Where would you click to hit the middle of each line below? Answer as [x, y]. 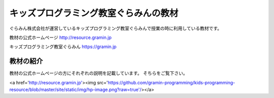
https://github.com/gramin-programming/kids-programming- [172, 82]
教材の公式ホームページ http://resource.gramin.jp [60, 37]
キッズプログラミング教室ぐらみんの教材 [94, 13]
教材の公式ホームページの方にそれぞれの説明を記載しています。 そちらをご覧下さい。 [98, 73]
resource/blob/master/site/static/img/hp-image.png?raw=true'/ [75, 90]
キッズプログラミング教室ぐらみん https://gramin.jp [63, 47]
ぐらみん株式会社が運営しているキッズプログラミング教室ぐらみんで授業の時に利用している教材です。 [116, 28]
